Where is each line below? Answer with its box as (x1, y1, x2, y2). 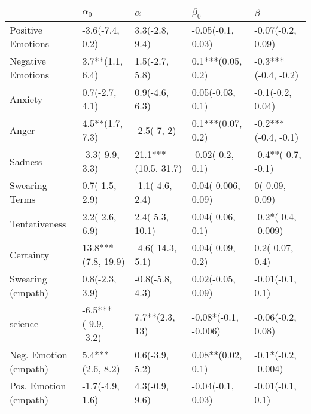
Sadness (10, 154, 42, 168)
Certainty (10, 247, 50, 261)
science (10, 316, 39, 331)
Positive (10, 23, 42, 37)
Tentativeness (10, 216, 66, 230)
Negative (10, 54, 46, 68)
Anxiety (10, 92, 43, 106)
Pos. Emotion (10, 379, 66, 393)
